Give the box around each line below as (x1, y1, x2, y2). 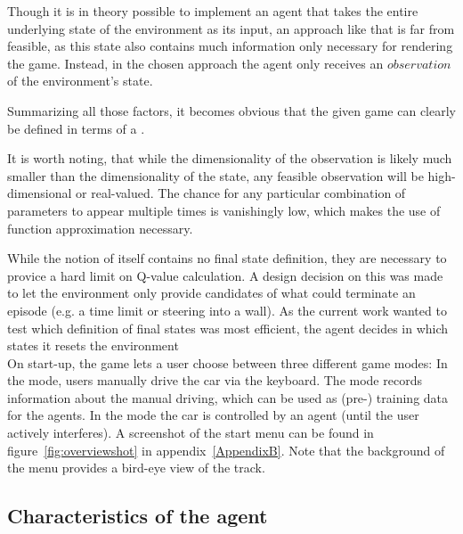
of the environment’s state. (7, 71, 153, 90)
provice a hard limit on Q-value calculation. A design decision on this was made (7, 266, 443, 284)
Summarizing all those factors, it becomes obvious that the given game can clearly (7, 101, 456, 119)
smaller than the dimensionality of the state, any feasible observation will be (7, 166, 424, 185)
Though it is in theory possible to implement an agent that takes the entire (7, 2, 418, 20)
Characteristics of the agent (7, 502, 268, 530)
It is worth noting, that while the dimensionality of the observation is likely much (7, 149, 452, 168)
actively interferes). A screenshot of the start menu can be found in (7, 423, 374, 442)
